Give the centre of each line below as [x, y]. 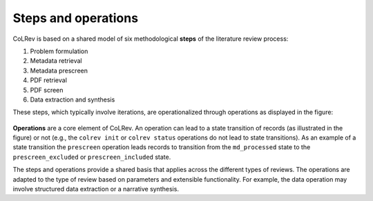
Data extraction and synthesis [73, 99]
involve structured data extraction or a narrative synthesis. [96, 189]
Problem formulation [59, 51]
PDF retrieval [48, 80]
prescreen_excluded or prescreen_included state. [92, 157]
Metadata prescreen [59, 70]
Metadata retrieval [56, 61]
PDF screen [47, 90]
